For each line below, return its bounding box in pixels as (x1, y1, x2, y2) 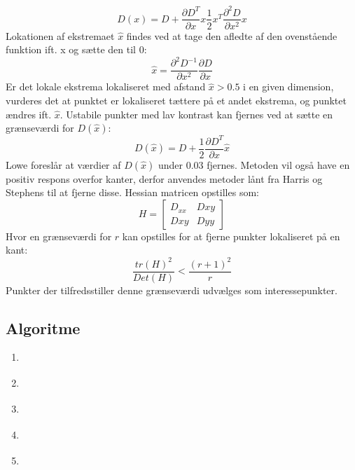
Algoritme (6, 317, 81, 338)
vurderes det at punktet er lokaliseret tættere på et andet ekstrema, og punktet (6, 92, 347, 107)
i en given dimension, (243, 79, 334, 94)
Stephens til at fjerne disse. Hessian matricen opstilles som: (6, 185, 259, 200)
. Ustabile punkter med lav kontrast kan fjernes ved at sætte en (60, 106, 333, 121)
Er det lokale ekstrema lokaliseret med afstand (6, 79, 206, 94)
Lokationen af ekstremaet (6, 28, 115, 43)
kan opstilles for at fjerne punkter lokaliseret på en (122, 228, 340, 243)
